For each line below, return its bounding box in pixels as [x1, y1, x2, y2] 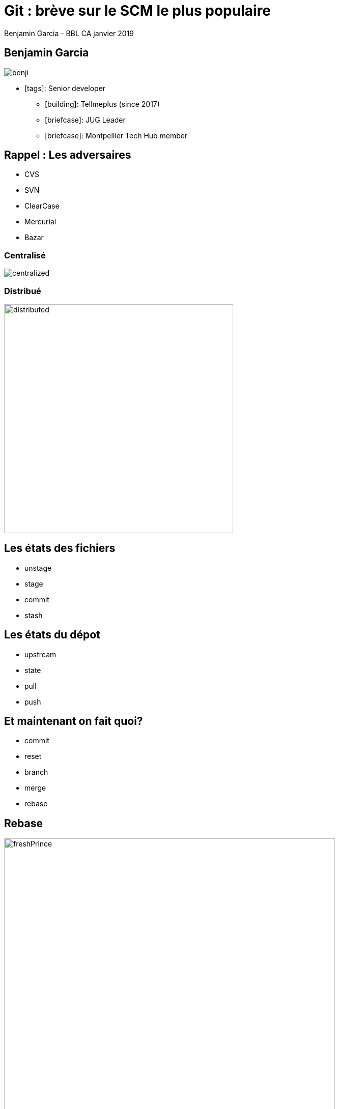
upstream [24, 650, 56, 659]
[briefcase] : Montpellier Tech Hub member [45, 131, 188, 140]
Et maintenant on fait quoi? [4, 715, 143, 728]
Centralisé [4, 250, 46, 260]
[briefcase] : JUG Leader [45, 115, 126, 124]
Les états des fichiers [4, 542, 116, 555]
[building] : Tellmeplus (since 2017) [45, 99, 160, 108]
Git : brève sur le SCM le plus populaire [4, 2, 271, 19]
